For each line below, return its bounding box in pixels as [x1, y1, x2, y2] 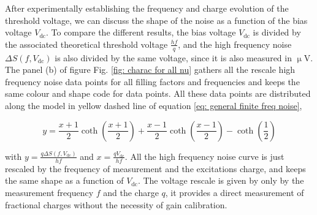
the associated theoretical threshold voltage [5, 37, 168, 50]
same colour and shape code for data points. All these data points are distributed [5, 87, 311, 100]
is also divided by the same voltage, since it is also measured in [55, 51, 292, 64]
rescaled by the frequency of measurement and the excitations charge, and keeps [5, 162, 306, 175]
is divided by [253, 26, 301, 39]
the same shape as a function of [5, 174, 124, 187]
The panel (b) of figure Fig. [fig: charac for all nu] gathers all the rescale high [5, 63, 296, 76]
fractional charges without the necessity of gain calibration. [5, 198, 227, 211]
